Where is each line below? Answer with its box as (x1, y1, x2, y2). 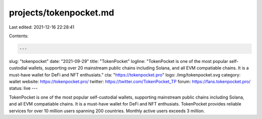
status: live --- (9, 85, 38, 91)
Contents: (9, 33, 29, 39)
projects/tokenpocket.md (9, 7, 115, 18)
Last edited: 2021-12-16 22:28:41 (9, 24, 75, 30)
